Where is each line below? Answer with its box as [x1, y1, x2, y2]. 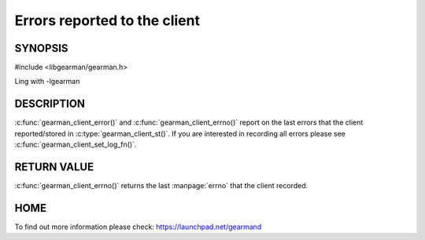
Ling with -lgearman [14, 77, 80, 86]
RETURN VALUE [14, 160, 94, 173]
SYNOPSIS [14, 42, 68, 55]
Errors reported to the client [14, 12, 201, 29]
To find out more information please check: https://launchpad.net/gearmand [14, 222, 262, 231]
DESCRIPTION [14, 97, 86, 111]
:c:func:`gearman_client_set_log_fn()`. [14, 140, 137, 149]
